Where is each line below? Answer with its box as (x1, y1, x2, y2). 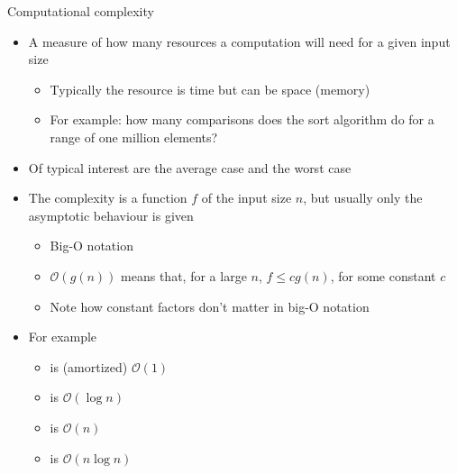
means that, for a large (121, 266, 247, 285)
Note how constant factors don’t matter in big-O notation (50, 296, 370, 315)
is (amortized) (50, 357, 128, 376)
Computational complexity (7, 2, 154, 20)
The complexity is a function (28, 188, 187, 207)
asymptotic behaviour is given (28, 205, 194, 224)
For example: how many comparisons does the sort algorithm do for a (50, 110, 434, 129)
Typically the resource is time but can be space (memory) (50, 79, 370, 98)
